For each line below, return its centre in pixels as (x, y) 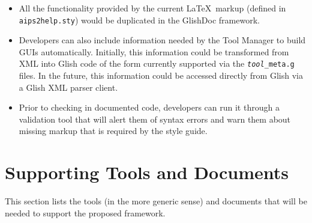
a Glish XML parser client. (68, 87)
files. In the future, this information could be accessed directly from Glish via (161, 75)
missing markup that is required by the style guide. (113, 131)
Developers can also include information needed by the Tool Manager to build (162, 40)
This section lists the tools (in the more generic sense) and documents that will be (156, 201)
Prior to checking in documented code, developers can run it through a (149, 107)
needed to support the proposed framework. (85, 212)
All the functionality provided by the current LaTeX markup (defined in (152, 8)
